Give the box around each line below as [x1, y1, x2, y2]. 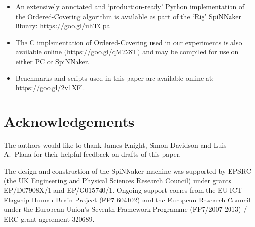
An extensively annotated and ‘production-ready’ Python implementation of [15, 1, 245, 11]
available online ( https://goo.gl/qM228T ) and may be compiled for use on [15, 47, 239, 57]
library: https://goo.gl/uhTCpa [15, 21, 110, 31]
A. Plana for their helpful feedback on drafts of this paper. [4, 149, 181, 159]
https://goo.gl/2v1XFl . [15, 82, 85, 93]
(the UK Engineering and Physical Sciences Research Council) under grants [4, 175, 231, 185]
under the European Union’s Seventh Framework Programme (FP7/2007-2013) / [4, 204, 247, 214]
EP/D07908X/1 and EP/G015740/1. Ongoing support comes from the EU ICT [4, 185, 243, 195]
